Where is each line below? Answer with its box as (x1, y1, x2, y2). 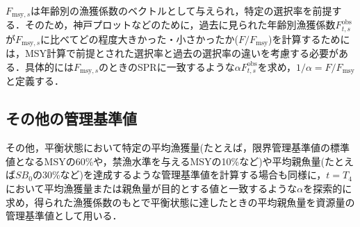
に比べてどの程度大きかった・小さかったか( (40, 31, 238, 46)
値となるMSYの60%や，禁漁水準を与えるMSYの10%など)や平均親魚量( (6, 153, 325, 168)
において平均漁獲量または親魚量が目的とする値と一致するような (6, 180, 297, 195)
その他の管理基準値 (6, 108, 137, 129)
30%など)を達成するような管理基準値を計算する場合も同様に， (42, 167, 327, 182)
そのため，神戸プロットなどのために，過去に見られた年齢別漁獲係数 (24, 17, 336, 32)
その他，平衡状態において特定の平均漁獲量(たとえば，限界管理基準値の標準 (6, 140, 350, 155)
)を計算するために (268, 31, 350, 46)
